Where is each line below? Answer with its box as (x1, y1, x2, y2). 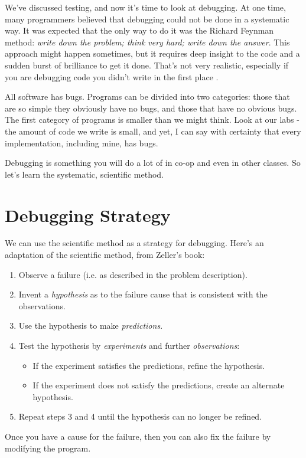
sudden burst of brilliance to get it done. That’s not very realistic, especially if (5, 58, 289, 71)
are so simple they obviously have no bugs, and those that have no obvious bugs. (5, 102, 297, 114)
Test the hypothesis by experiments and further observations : (18, 339, 240, 351)
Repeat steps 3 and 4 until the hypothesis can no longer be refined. (18, 410, 262, 423)
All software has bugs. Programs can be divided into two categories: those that (5, 90, 290, 103)
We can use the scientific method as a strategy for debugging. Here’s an (5, 237, 264, 249)
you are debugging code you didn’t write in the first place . (5, 70, 219, 83)
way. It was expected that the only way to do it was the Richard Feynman (5, 24, 274, 37)
